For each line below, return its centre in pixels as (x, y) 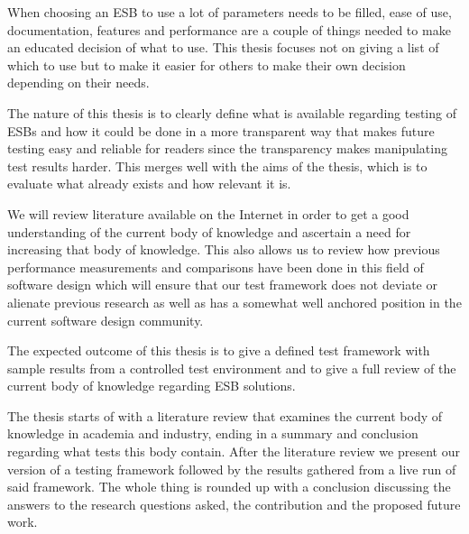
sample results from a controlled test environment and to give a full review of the (232, 368)
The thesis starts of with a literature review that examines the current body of (225, 415)
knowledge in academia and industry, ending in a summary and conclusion (213, 433)
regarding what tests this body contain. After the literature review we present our (234, 451)
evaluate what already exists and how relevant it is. (149, 184)
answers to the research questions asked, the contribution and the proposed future (234, 504)
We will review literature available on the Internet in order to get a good (208, 213)
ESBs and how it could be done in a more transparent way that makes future (221, 130)
